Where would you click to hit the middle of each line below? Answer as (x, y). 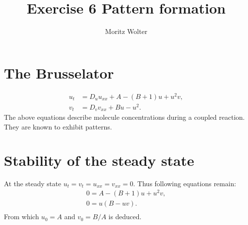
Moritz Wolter (126, 31)
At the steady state (33, 183)
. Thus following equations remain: (185, 183)
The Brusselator (59, 72)
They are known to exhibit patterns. (58, 126)
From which (22, 217)
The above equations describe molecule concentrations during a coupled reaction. (124, 117)
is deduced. (125, 217)
